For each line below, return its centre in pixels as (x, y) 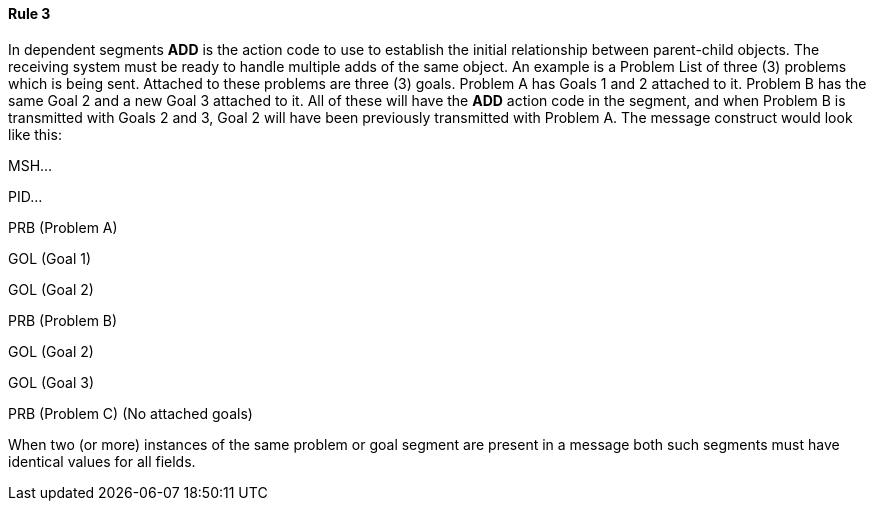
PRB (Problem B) (63, 320)
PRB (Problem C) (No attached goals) (130, 413)
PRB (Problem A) (63, 227)
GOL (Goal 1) (50, 258)
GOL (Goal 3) (51, 382)
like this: (35, 134)
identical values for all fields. (102, 461)
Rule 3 (29, 13)
